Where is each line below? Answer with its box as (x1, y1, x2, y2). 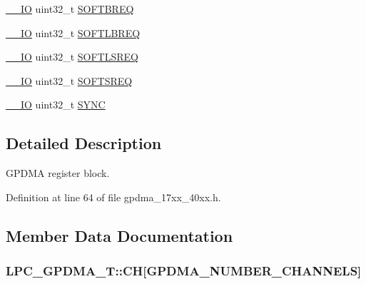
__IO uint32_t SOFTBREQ (6, 1, 134, 16)
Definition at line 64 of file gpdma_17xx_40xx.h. (6, 189, 221, 204)
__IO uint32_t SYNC (6, 97, 106, 112)
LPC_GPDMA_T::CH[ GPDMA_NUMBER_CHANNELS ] (6, 262, 362, 280)
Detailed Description (6, 132, 162, 154)
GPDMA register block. (6, 166, 110, 181)
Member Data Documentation (6, 224, 233, 246)
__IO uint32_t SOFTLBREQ (6, 25, 141, 40)
